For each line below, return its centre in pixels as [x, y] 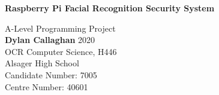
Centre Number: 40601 [46, 86]
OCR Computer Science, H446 [61, 51]
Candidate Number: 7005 [51, 74]
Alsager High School [42, 63]
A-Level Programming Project [60, 28]
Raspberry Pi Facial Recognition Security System [110, 8]
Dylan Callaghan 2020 [50, 40]
